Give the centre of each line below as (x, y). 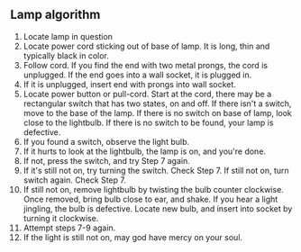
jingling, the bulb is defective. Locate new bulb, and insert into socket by (158, 208)
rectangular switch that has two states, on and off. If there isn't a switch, (157, 103)
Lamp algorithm (55, 15)
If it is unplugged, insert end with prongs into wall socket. (130, 84)
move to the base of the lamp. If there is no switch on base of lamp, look (157, 112)
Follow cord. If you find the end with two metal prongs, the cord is (146, 65)
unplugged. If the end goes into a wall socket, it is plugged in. (137, 75)
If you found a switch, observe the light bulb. (106, 141)
